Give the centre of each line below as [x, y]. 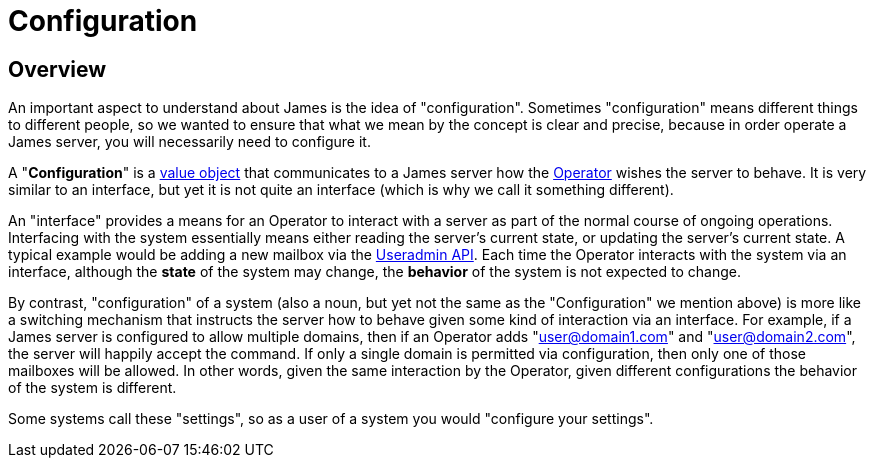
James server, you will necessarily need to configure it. [189, 142]
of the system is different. [92, 388]
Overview [57, 69]
